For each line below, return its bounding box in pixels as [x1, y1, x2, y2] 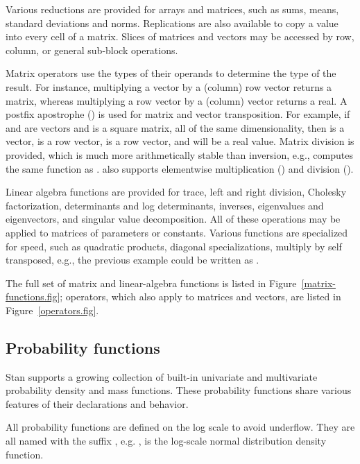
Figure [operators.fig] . [6, 302, 99, 317]
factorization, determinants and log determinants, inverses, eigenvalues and [6, 198, 324, 212]
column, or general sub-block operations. [6, 42, 178, 57]
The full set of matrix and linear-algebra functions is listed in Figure [6, 275, 297, 290]
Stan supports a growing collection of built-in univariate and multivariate [6, 369, 318, 384]
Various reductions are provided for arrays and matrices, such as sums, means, [6, 2, 339, 16]
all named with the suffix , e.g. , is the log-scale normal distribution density [6, 433, 327, 448]
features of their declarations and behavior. [6, 396, 189, 411]
